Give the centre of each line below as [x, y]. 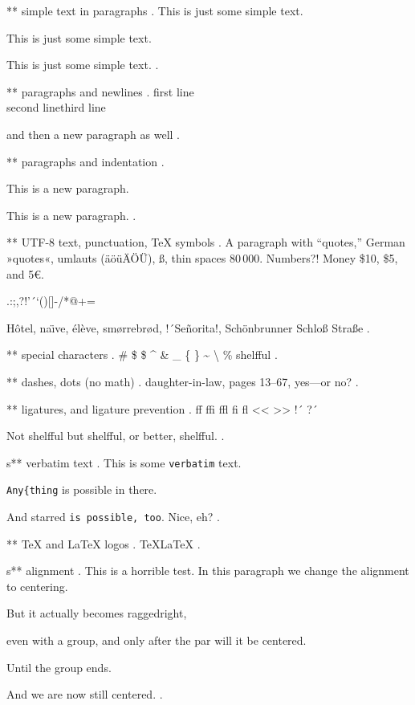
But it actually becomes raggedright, [97, 613]
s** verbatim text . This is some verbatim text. [124, 462]
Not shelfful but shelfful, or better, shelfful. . [116, 436]
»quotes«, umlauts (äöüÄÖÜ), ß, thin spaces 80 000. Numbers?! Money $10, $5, [202, 257]
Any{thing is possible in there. [82, 489]
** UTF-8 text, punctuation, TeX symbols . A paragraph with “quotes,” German [206, 242]
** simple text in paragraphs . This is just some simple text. [155, 10]
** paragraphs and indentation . [85, 161]
